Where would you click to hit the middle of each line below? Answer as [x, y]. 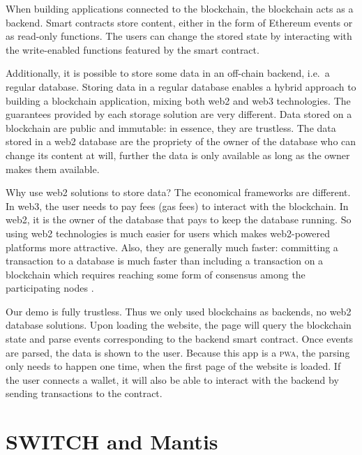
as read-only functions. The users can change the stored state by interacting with [179, 36]
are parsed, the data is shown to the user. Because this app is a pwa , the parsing [178, 352]
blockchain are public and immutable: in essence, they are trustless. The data [171, 127]
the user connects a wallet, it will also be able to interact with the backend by [172, 379]
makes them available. [53, 169]
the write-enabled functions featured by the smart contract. [133, 49]
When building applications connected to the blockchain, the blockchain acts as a [180, 8]
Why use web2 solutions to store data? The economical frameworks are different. [178, 192]
